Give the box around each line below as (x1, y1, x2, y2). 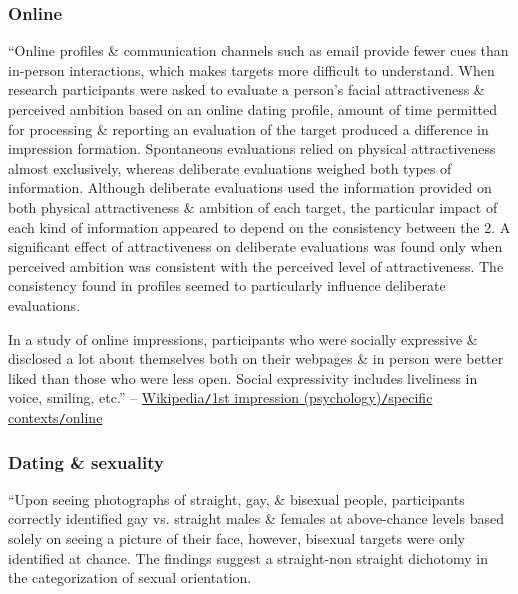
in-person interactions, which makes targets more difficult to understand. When (8, 59, 495, 80)
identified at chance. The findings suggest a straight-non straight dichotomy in (8, 547, 488, 568)
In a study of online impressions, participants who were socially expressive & (8, 328, 478, 349)
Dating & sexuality (8, 449, 164, 474)
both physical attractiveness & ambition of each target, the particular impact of (8, 196, 498, 217)
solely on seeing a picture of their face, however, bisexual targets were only (8, 528, 466, 549)
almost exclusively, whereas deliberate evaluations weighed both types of (8, 157, 452, 178)
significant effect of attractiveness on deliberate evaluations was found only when (8, 236, 503, 257)
